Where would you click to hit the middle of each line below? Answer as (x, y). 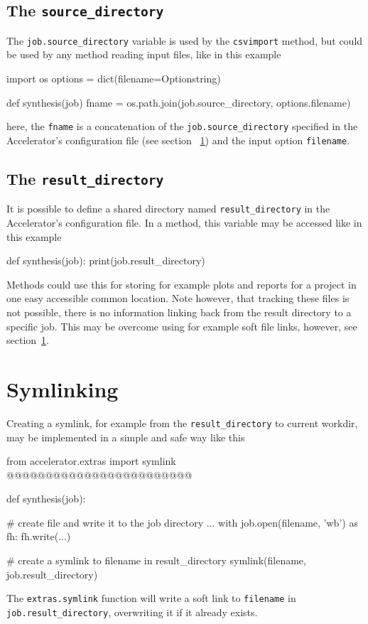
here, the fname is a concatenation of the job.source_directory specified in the (182, 126)
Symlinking (63, 388)
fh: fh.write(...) (39, 536)
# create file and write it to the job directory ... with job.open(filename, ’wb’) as (182, 522)
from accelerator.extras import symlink (91, 461)
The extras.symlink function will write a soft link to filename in (151, 598)
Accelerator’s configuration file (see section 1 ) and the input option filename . (178, 140)
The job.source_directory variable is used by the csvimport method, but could (185, 40)
